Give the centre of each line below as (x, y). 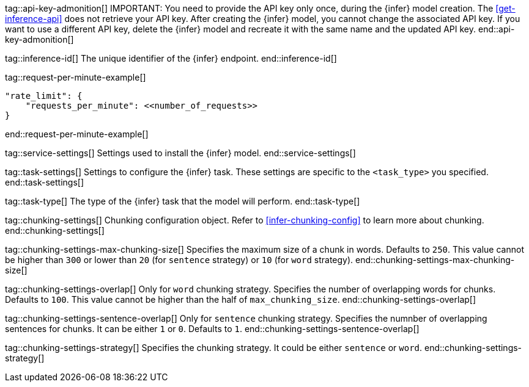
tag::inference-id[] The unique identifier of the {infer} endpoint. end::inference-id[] (171, 58)
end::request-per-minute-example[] (77, 134)
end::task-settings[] (45, 182)
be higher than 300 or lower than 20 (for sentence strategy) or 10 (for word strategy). (179, 260)
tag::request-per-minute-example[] (76, 77)
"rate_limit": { (44, 96)
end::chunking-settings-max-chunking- (435, 260)
